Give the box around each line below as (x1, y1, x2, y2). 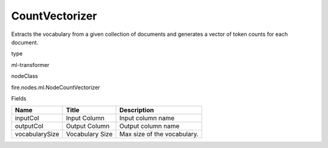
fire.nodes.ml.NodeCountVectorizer (11, 83, 100, 91)
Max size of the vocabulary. (119, 130, 199, 138)
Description (119, 106, 154, 115)
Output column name (119, 122, 180, 130)
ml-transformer (11, 61, 50, 68)
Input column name (119, 114, 175, 122)
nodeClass (11, 72, 38, 80)
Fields (11, 94, 27, 102)
